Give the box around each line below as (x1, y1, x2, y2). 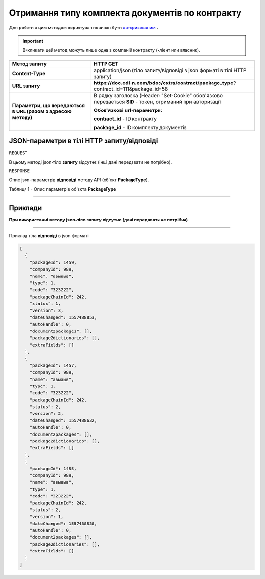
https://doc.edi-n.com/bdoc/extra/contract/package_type (94, 79, 234, 86)
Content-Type (12, 70, 46, 77)
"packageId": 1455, (29, 466, 77, 471)
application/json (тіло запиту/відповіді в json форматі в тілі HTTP (94, 67, 247, 74)
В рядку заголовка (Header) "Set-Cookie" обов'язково (94, 92, 223, 99)
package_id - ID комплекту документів (94, 124, 187, 131)
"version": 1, (29, 514, 64, 520)
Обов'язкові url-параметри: (94, 107, 163, 113)
